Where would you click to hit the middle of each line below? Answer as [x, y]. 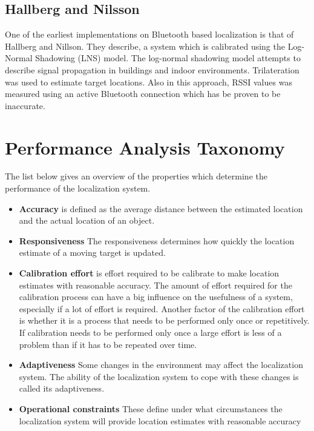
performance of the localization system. [78, 188]
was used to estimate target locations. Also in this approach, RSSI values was [149, 82]
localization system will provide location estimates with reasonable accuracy [160, 420]
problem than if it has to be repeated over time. [108, 344]
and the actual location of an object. [87, 220]
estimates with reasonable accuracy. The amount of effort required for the [155, 285]
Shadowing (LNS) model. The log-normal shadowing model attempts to [168, 58]
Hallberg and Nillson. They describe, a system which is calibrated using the [145, 46]
